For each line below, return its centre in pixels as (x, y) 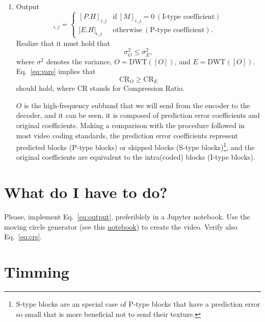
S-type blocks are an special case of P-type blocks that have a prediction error (138, 304)
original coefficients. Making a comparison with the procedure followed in (130, 125)
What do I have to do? (86, 192)
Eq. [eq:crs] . (23, 237)
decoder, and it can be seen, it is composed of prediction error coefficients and (138, 115)
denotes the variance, (79, 61)
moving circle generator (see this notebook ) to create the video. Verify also (121, 226)
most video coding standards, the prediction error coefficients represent (127, 135)
